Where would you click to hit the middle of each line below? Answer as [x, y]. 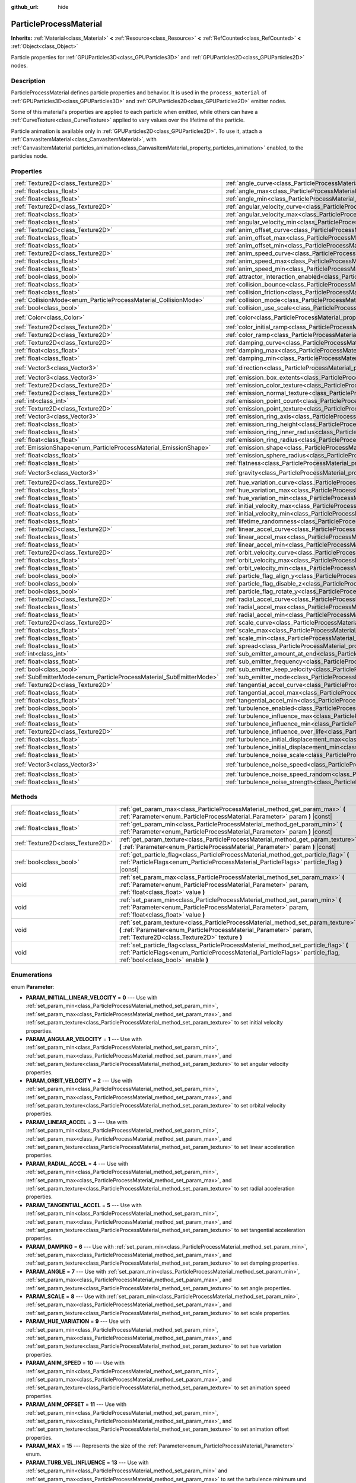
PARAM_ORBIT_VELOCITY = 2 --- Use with [79, 1080]
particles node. [29, 156]
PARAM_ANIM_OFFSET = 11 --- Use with [76, 1404]
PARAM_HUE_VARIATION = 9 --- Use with [78, 1321]
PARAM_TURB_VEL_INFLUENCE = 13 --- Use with [87, 1462]
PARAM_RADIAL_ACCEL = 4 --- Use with [77, 1163]
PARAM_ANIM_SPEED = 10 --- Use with [75, 1363]
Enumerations [32, 975]
